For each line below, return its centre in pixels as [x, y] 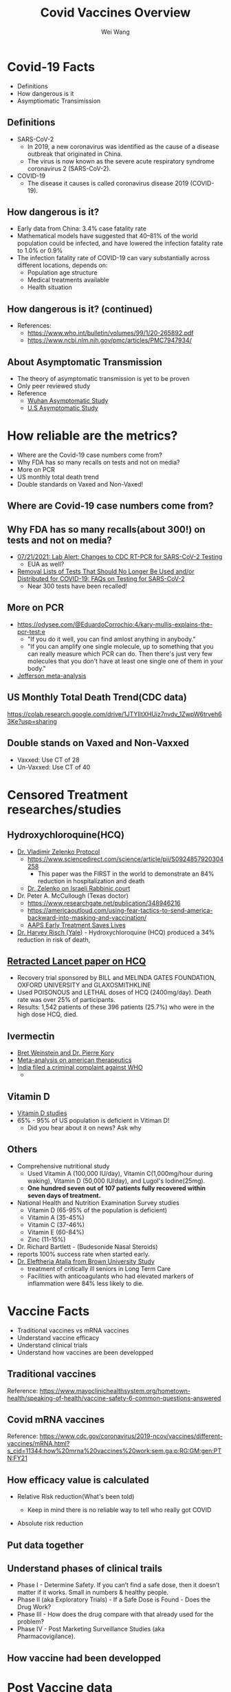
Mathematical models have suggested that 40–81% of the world [107, 236]
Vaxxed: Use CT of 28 [48, 760]
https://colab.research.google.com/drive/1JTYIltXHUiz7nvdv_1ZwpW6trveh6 [114, 714]
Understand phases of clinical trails [85, 1568]
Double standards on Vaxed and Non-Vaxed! [80, 484]
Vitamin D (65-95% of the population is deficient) [97, 1210]
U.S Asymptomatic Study [63, 408]
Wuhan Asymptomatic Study [68, 400]
